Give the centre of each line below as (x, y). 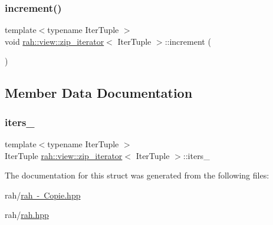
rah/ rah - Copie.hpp (43, 195)
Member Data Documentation (99, 93)
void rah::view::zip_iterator (55, 41)
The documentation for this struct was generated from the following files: (137, 175)
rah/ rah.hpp (27, 215)
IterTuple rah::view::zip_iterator (64, 155)
